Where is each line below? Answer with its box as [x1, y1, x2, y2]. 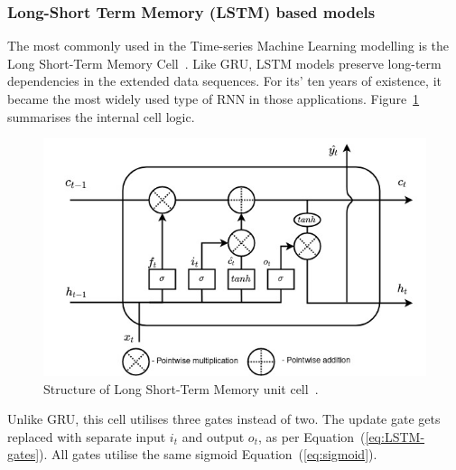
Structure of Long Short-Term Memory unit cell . [43, 379, 319, 398]
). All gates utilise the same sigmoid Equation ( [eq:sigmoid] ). [39, 445, 377, 464]
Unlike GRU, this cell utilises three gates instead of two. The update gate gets [7, 409, 441, 428]
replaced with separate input [7, 427, 166, 446]
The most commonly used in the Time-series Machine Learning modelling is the [7, 36, 450, 55]
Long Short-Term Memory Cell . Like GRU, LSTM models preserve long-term [7, 53, 442, 72]
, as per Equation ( [257, 427, 366, 446]
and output [181, 427, 245, 446]
